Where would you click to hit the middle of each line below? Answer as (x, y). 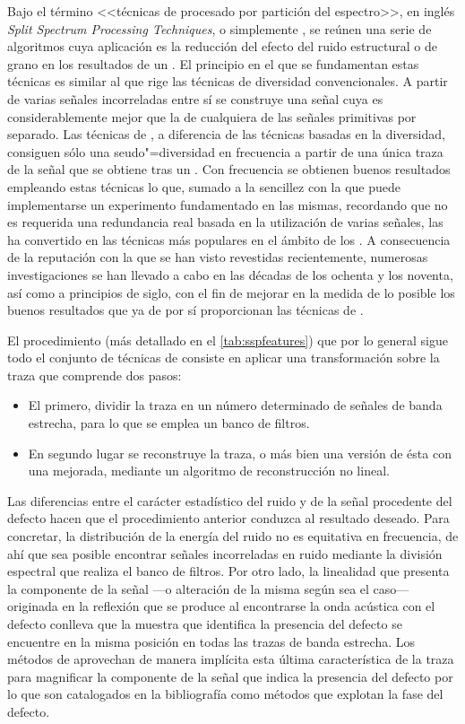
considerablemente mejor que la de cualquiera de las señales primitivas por (212, 116)
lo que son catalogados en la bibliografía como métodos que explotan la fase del (225, 694)
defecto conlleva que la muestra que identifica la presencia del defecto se (205, 624)
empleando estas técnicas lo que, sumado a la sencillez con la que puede (204, 186)
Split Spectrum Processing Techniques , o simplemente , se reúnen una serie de (220, 28)
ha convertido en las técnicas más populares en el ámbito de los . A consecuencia (229, 239)
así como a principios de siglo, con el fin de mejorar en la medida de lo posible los (231, 292)
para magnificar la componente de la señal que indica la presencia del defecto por (230, 676)
